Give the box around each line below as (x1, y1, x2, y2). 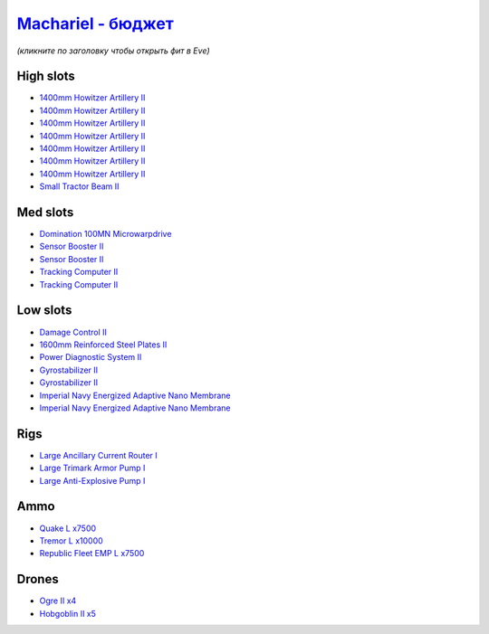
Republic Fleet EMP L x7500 (39, 548, 145, 559)
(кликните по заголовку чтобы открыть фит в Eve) (16, 45, 210, 56)
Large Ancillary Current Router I (39, 449, 158, 460)
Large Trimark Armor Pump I (39, 462, 146, 474)
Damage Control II (39, 326, 108, 337)
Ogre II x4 (39, 595, 77, 606)
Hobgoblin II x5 (39, 608, 97, 619)
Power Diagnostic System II (39, 352, 142, 363)
